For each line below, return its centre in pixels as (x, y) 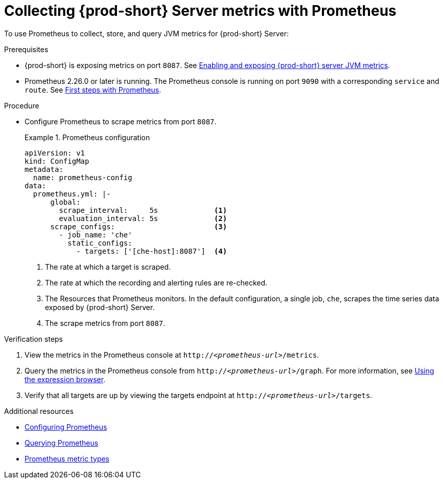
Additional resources (39, 411)
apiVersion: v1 (55, 153)
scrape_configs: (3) (139, 226)
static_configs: (100, 243)
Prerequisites (26, 49)
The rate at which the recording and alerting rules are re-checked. (156, 282)
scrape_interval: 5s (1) (143, 210)
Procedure (22, 105)
